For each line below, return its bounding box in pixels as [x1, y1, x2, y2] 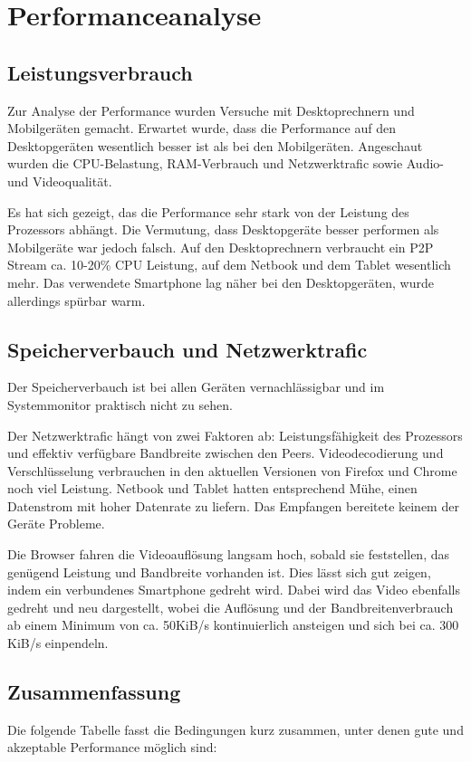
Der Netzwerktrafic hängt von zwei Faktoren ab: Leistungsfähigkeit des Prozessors [7, 425, 463, 444]
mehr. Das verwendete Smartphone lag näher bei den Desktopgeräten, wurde [7, 272, 434, 291]
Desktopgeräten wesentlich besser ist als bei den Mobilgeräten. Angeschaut [7, 136, 423, 155]
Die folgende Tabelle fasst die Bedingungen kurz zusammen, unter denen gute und [7, 719, 464, 738]
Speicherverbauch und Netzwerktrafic [7, 335, 368, 363]
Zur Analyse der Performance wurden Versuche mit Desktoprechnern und [7, 100, 415, 119]
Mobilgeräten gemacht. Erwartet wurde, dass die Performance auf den [7, 119, 396, 138]
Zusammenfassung [7, 678, 181, 706]
